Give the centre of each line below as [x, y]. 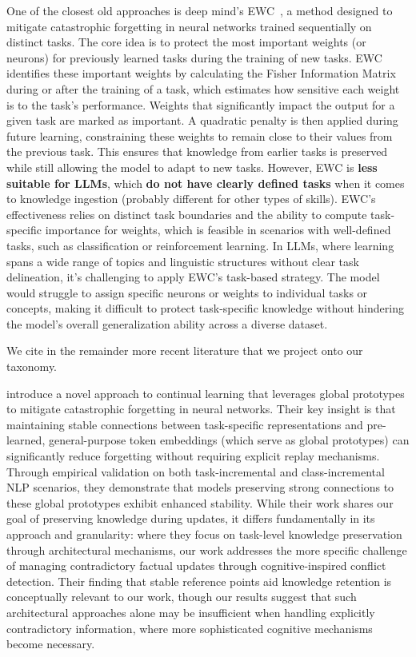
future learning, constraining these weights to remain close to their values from [200, 135]
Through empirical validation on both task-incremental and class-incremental [196, 471]
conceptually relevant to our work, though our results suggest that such [182, 597]
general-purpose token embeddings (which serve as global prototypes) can [229, 440]
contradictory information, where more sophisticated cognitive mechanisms [190, 628]
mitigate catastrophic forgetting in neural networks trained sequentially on [189, 26]
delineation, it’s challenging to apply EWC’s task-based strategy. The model [193, 277]
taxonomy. [32, 366]
